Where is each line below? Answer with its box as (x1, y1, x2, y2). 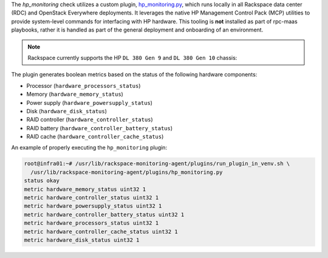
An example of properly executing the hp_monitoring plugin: (11, 144, 167, 151)
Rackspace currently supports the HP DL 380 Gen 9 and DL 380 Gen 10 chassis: (27, 54, 237, 61)
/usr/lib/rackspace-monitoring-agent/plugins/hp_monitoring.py (30, 168, 223, 176)
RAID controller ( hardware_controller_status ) (26, 116, 153, 124)
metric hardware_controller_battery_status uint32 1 (24, 211, 185, 218)
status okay (24, 177, 60, 184)
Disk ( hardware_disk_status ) (26, 107, 108, 114)
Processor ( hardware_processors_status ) (26, 82, 141, 89)
